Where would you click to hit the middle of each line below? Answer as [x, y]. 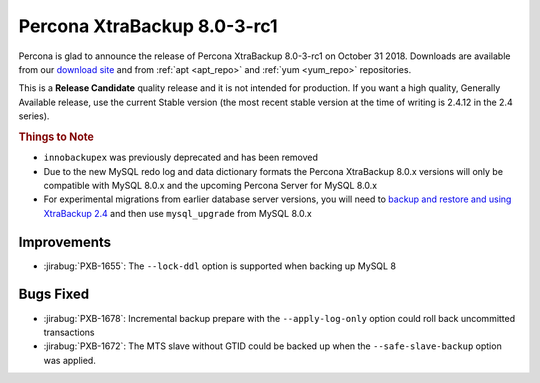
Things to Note [56, 137]
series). [34, 116]
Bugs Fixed [54, 294]
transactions [69, 332]
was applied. [70, 360]
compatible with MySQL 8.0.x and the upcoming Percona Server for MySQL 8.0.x [210, 185]
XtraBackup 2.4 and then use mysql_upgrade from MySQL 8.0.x [177, 213]
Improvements [65, 241]
